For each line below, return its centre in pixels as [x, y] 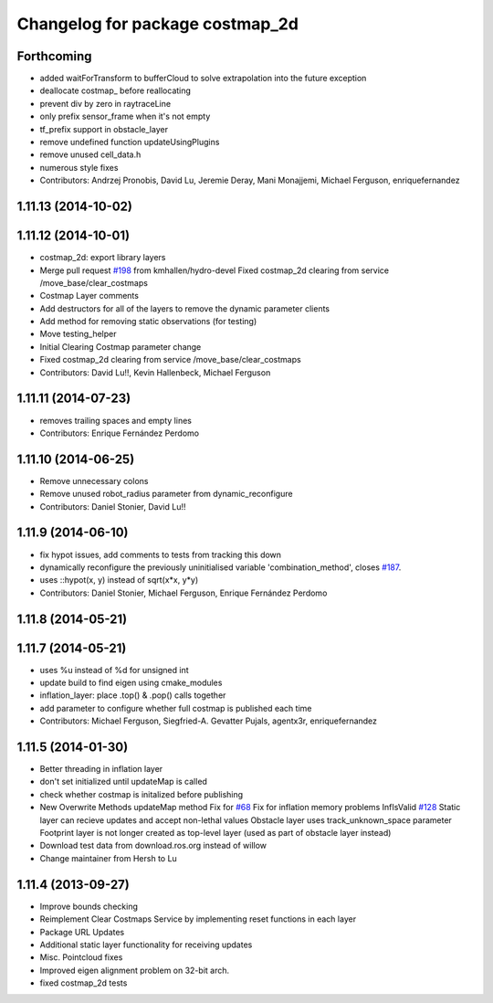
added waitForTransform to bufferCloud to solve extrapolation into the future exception [203, 79]
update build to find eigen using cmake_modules [131, 682]
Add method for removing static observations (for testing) [148, 322]
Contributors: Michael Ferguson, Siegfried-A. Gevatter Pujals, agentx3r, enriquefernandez [209, 721]
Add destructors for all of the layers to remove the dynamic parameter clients [185, 308]
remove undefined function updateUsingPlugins [130, 143]
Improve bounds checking [89, 906]
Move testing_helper [78, 334]
